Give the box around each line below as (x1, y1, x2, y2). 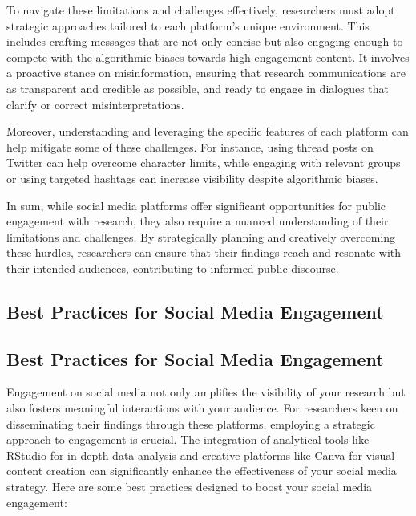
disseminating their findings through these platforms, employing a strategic (6, 415, 375, 432)
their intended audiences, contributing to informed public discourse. (6, 259, 339, 276)
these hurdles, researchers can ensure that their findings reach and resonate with (6, 244, 401, 261)
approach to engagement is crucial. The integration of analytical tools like (6, 431, 370, 448)
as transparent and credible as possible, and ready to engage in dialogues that (6, 79, 390, 96)
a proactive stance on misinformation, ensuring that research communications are (6, 64, 406, 81)
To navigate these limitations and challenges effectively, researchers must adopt (6, 2, 395, 18)
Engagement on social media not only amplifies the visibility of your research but (6, 384, 406, 400)
